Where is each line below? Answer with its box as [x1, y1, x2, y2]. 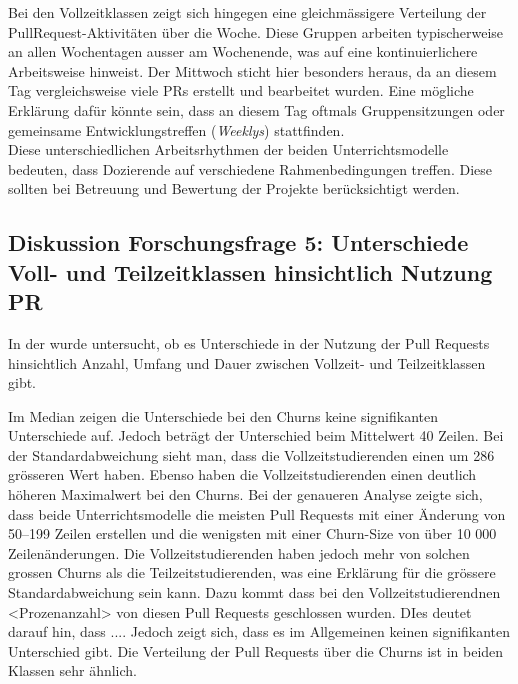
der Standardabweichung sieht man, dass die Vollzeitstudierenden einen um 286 [8, 444, 495, 465]
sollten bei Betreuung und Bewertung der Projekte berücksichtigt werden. [8, 178, 460, 199]
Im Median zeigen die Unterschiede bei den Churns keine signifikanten [8, 405, 439, 426]
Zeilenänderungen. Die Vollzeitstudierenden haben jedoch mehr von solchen [8, 542, 470, 563]
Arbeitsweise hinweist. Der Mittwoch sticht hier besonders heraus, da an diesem [8, 60, 497, 81]
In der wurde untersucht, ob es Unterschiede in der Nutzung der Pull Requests [8, 332, 490, 353]
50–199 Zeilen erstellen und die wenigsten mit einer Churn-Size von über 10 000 [8, 523, 497, 544]
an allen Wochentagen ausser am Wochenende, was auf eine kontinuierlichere [8, 41, 478, 62]
